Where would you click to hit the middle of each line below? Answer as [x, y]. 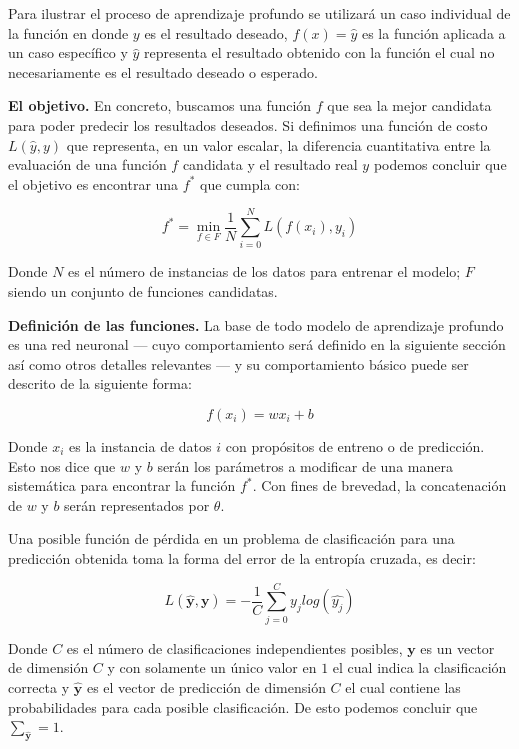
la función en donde [68, 32]
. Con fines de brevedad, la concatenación [379, 485]
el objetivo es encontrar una [93, 183]
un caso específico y [68, 52]
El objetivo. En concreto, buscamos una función [160, 105]
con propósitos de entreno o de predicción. [355, 446]
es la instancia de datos [140, 446]
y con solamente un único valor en [212, 667]
